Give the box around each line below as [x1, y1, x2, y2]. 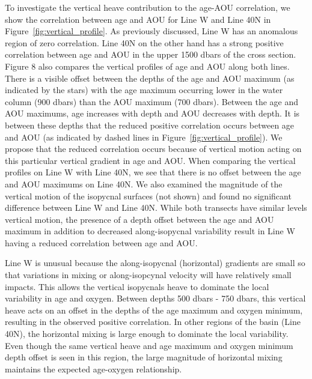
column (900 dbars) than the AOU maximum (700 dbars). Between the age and [5, 95, 299, 108]
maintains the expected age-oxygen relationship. [5, 362, 182, 375]
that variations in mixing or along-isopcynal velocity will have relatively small [5, 268, 292, 281]
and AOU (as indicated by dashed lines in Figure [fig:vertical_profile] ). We [5, 130, 283, 143]
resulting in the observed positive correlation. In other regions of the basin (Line [5, 315, 301, 328]
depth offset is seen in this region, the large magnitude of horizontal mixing [5, 351, 283, 363]
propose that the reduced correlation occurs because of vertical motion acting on [5, 142, 302, 155]
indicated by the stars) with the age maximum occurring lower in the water [5, 83, 283, 96]
